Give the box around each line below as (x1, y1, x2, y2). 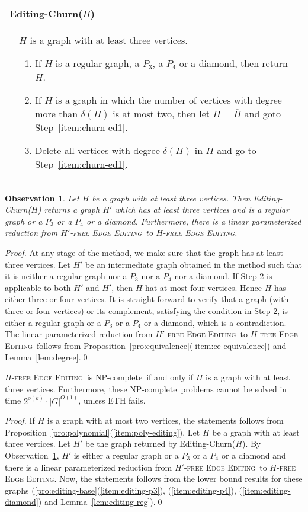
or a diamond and (221, 449, 286, 461)
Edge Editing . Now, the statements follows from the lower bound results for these (5, 472, 303, 485)
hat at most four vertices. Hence (145, 281, 262, 293)
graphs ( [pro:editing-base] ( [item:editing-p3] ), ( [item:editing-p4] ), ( (5, 484, 242, 496)
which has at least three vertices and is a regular (115, 203, 289, 216)
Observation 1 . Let (5, 191, 79, 204)
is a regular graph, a (55, 56, 140, 70)
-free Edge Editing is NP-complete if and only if (11, 370, 194, 383)
